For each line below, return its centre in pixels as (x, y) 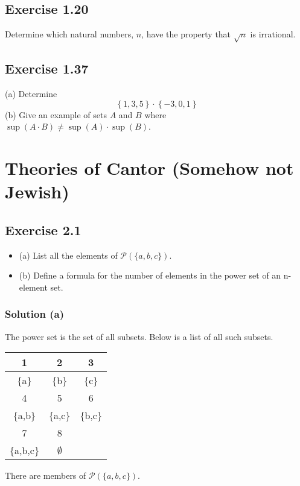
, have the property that (186, 34)
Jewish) (37, 191)
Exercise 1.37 (47, 68)
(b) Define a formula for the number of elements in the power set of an (150, 275)
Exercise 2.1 (43, 229)
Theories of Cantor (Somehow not (149, 168)
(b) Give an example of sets (56, 114)
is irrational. (273, 34)
